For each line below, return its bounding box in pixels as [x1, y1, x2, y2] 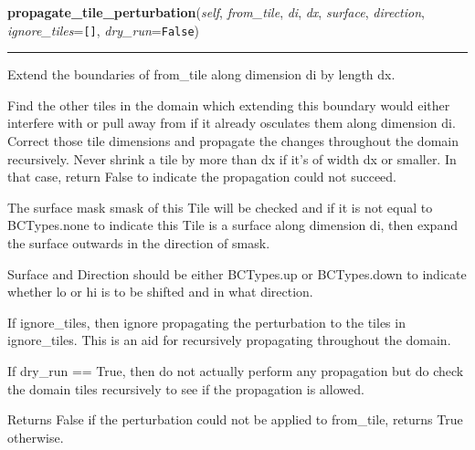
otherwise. [7, 427, 64, 446]
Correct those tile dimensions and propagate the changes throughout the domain [7, 131, 459, 151]
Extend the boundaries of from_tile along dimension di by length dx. [7, 65, 396, 84]
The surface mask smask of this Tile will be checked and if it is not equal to [7, 197, 433, 216]
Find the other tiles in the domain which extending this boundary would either [7, 95, 450, 114]
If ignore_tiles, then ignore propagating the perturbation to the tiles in [7, 312, 406, 331]
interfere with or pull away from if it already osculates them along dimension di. [7, 113, 456, 132]
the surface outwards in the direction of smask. [7, 234, 270, 252]
